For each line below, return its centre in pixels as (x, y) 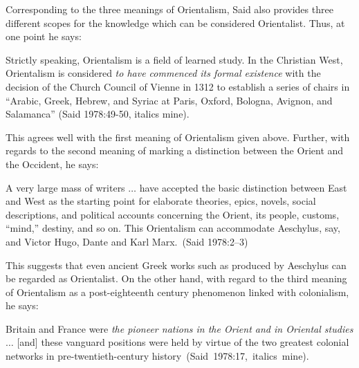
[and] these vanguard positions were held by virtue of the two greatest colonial (183, 342)
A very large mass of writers (65, 187)
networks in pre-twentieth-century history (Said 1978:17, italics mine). (157, 356)
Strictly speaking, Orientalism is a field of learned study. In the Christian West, (174, 59)
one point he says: (44, 36)
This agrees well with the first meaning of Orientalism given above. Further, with (178, 137)
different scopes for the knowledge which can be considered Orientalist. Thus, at (175, 22)
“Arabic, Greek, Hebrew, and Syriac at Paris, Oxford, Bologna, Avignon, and (169, 100)
